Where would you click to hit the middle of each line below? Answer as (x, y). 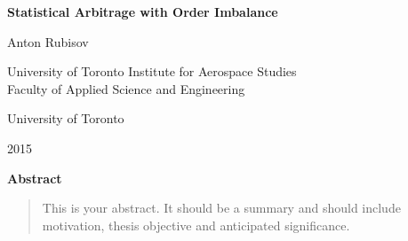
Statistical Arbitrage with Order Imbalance (143, 12)
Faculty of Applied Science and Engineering (126, 88)
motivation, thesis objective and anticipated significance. (196, 225)
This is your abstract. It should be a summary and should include (221, 208)
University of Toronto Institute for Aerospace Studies (152, 71)
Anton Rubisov (48, 41)
